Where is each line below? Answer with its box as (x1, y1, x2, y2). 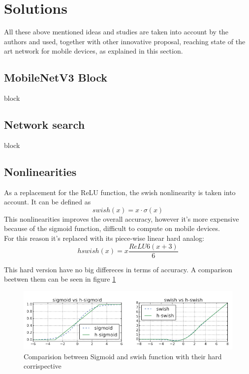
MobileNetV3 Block (4, 70, 108, 85)
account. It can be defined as (4, 197, 91, 207)
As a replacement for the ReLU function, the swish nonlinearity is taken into (4, 187, 236, 197)
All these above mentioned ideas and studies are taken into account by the (4, 27, 229, 37)
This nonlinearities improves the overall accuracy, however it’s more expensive (4, 213, 239, 224)
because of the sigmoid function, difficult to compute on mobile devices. (4, 223, 220, 233)
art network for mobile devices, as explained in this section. (4, 46, 183, 56)
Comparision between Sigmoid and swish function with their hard (24, 351, 222, 361)
